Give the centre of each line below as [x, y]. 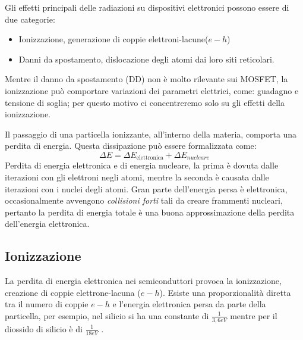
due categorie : [30, 19]
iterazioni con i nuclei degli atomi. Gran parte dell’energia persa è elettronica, [146, 188]
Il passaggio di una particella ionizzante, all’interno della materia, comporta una [151, 134]
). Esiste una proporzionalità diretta [225, 292]
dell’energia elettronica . [47, 224]
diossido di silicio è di [44, 328]
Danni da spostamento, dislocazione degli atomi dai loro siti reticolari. [146, 59]
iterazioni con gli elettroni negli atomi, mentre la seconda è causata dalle [137, 177]
